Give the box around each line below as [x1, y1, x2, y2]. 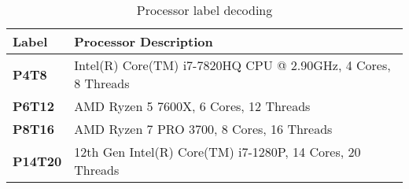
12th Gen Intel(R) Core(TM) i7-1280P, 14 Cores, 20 [74, 143, 361, 161]
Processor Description [74, 32, 213, 50]
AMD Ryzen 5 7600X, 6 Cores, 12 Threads [74, 97, 311, 115]
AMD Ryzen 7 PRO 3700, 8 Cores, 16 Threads [74, 120, 333, 138]
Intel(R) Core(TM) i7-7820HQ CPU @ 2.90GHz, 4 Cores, [74, 56, 391, 74]
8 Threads [74, 74, 130, 92]
